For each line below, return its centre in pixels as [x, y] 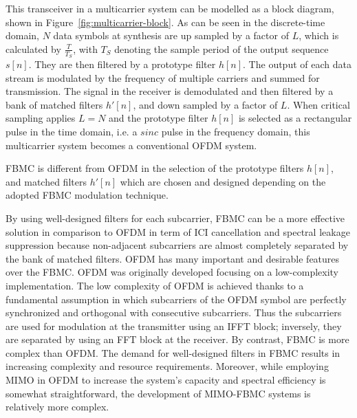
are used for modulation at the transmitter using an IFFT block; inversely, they [174, 326]
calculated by [33, 48]
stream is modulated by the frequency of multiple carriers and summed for [163, 77]
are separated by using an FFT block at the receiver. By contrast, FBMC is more [177, 339]
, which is [319, 35]
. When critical [318, 104]
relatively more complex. [57, 407]
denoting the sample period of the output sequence [221, 48]
